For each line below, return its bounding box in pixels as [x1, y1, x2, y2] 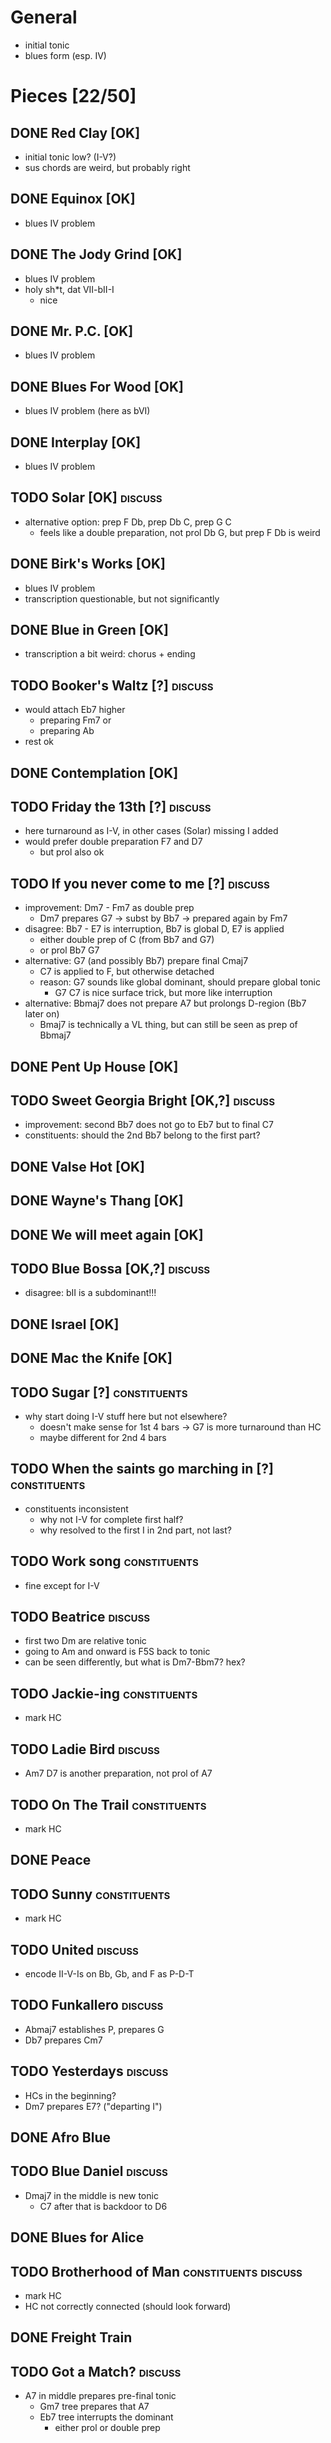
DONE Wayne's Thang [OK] [10, 1192, 184, 1210]
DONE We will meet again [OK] [10, 1226, 204, 1243]
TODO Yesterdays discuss [10, 2063, 169, 2080]
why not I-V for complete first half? [39, 1513, 184, 1525]
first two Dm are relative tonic [24, 1635, 147, 1647]
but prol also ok [39, 846, 105, 858]
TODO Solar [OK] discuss [10, 489, 163, 506]
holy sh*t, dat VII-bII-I [24, 283, 115, 295]
